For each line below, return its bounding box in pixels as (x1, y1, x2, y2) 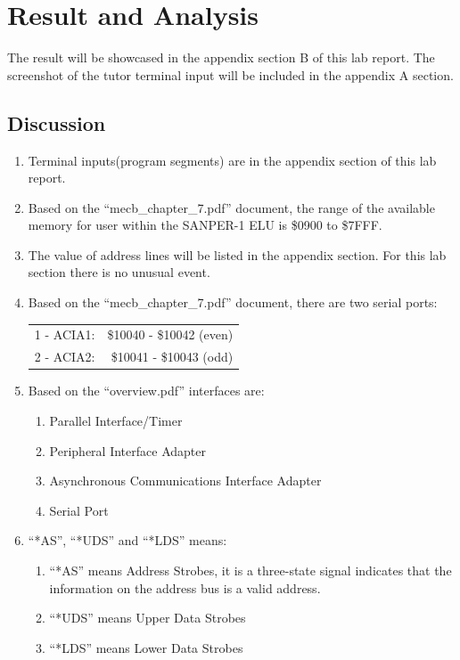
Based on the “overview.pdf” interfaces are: (28, 381, 265, 400)
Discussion (7, 109, 106, 136)
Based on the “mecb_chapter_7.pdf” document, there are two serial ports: (28, 293, 438, 312)
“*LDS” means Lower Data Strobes (49, 638, 243, 656)
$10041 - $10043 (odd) (111, 347, 234, 366)
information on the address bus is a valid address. (49, 578, 321, 597)
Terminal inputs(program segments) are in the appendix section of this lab (28, 151, 437, 169)
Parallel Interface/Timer (49, 411, 183, 429)
